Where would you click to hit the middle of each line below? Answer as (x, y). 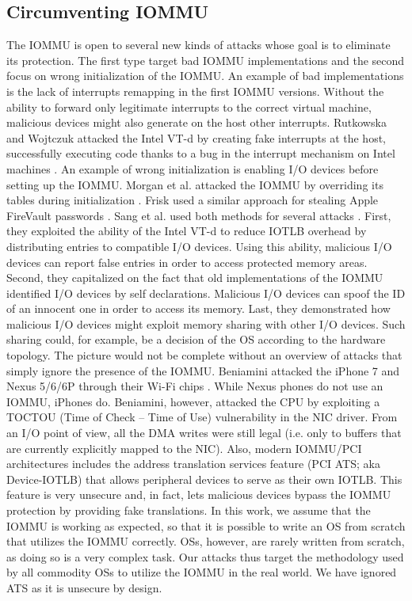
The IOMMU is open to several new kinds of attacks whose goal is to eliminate (198, 45)
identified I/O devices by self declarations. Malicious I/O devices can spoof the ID (206, 293)
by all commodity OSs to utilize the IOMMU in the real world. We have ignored (202, 572)
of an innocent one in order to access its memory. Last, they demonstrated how (198, 308)
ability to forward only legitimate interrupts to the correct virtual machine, (189, 107)
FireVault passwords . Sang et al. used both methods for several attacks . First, (199, 215)
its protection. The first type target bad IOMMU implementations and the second (206, 60)
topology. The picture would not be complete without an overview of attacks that (204, 355)
